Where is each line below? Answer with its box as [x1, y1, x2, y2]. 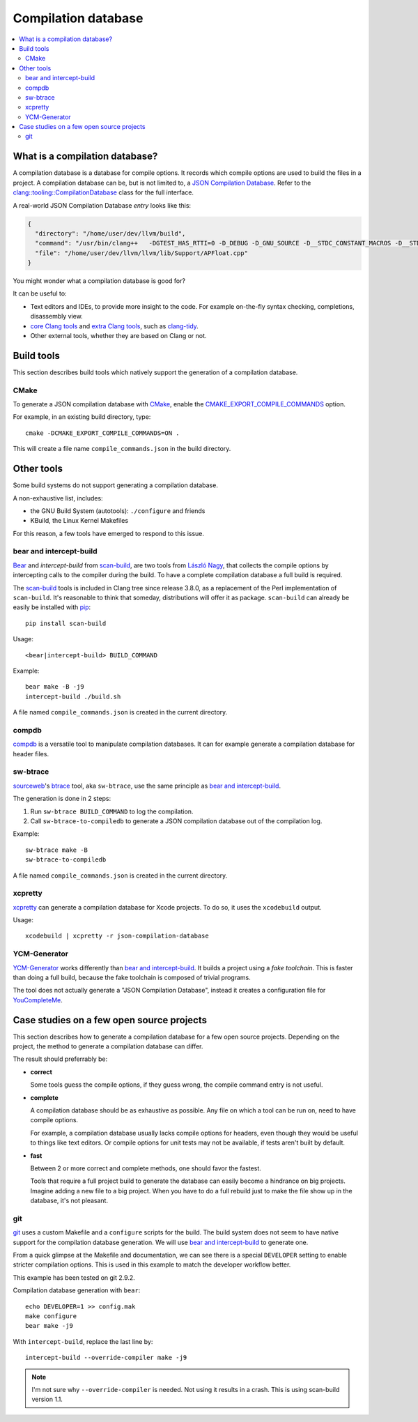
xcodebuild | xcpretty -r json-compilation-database [25, 932, 209, 940]
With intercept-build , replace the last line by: [13, 1337, 153, 1345]
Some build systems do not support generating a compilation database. [13, 481, 219, 489]
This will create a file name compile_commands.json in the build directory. [13, 445, 231, 453]
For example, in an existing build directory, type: [13, 413, 151, 421]
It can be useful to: [13, 289, 67, 298]
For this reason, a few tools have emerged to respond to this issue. [13, 529, 205, 537]
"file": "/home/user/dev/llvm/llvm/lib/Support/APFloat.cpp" [35, 249, 249, 257]
